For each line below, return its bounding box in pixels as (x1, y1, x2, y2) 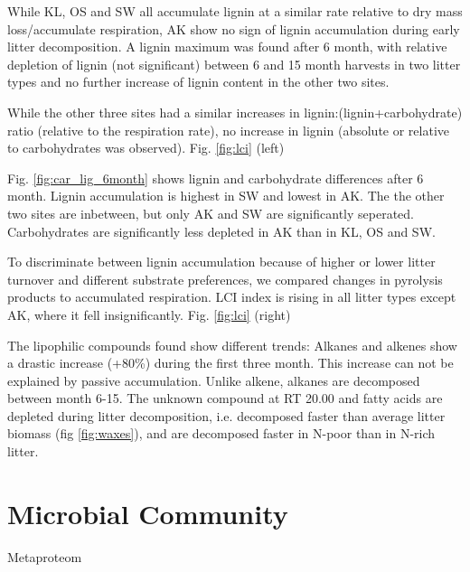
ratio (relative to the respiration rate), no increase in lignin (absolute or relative (7, 120, 450, 139)
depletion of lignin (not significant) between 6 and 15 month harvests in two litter (7, 54, 461, 73)
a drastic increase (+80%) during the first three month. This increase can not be (7, 353, 454, 372)
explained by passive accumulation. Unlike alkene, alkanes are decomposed (7, 370, 420, 389)
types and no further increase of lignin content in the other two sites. (7, 72, 390, 91)
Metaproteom (7, 547, 82, 566)
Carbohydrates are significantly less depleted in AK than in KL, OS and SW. (7, 221, 436, 240)
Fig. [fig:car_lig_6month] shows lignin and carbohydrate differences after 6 (7, 168, 424, 187)
